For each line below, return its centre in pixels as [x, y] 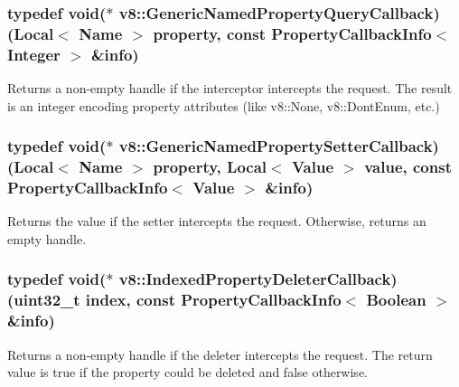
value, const [408, 167]
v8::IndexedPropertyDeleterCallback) [258, 279]
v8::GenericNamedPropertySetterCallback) [279, 146]
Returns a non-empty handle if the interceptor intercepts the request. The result [230, 88]
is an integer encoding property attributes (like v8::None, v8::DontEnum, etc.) [224, 105]
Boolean [396, 300]
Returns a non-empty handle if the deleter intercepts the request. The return [220, 354]
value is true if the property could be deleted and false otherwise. [187, 372]
